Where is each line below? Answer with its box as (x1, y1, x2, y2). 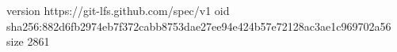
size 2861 (6, 33, 50, 50)
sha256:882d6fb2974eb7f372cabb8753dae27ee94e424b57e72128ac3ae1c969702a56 (6, 17, 391, 34)
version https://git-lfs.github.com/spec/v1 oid (6, 2, 230, 18)
